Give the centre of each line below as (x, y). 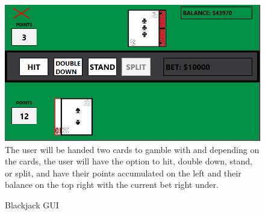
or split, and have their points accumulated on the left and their (123, 173)
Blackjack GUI (32, 205)
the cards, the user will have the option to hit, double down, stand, (129, 161)
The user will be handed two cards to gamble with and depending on (132, 149)
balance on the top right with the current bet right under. (112, 185)
